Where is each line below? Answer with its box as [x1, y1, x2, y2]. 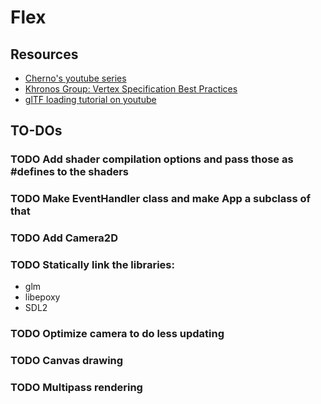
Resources [10, 46, 79, 63]
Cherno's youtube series [24, 72, 127, 84]
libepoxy [24, 291, 61, 303]
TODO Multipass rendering [10, 381, 143, 395]
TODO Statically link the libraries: [10, 258, 175, 272]
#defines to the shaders [10, 165, 130, 179]
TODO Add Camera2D [10, 231, 118, 245]
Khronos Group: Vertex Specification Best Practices [24, 83, 238, 95]
